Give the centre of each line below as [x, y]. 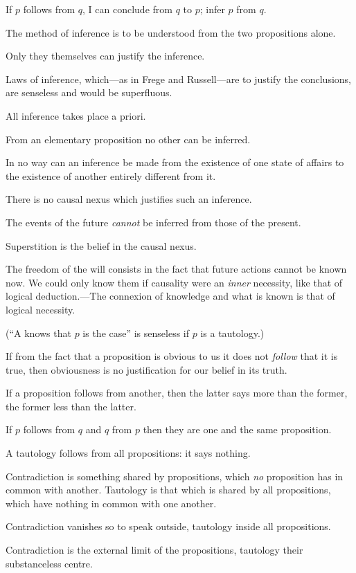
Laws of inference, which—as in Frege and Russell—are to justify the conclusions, [178, 79]
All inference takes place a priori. [76, 115]
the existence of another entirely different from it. [111, 175]
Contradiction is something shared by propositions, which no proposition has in [175, 476]
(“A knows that [38, 333]
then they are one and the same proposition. [237, 429]
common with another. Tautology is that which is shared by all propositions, [168, 490]
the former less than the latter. [71, 406]
